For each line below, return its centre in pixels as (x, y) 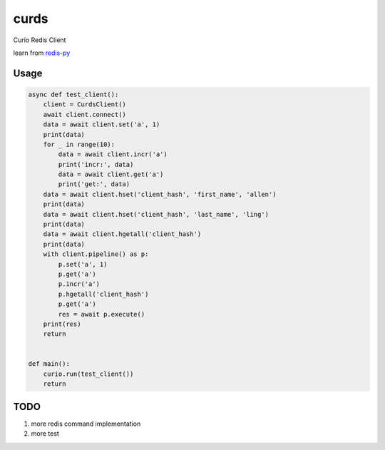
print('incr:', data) (96, 164)
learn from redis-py (42, 53)
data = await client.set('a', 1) (102, 124)
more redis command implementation (86, 424)
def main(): (49, 364)
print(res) (62, 324)
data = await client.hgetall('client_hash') (122, 234)
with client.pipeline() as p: (96, 254)
